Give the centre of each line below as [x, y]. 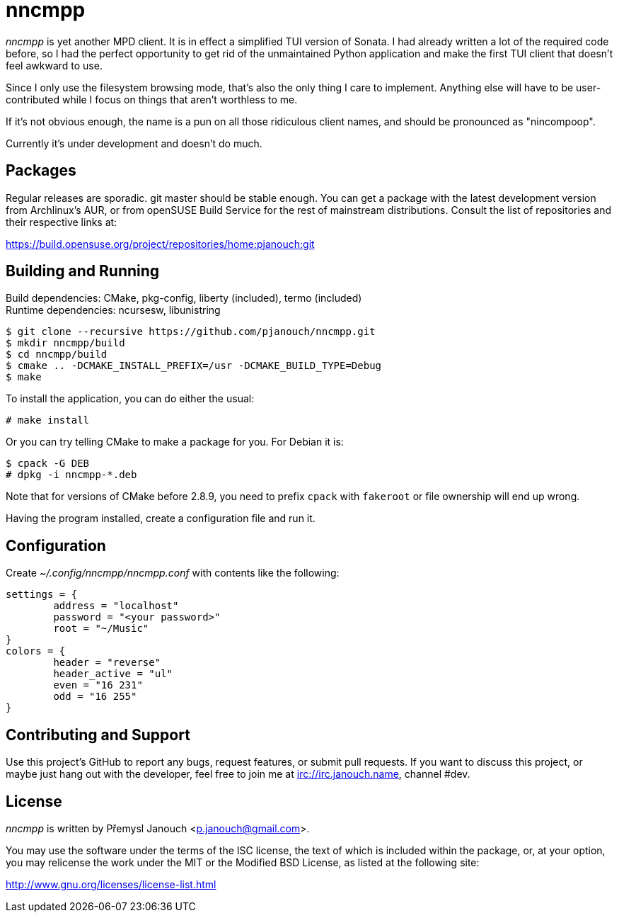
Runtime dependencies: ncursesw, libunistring [113, 310]
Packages [41, 171]
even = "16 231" [98, 685]
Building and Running [83, 271]
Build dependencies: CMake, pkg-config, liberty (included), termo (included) [184, 298]
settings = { [42, 595]
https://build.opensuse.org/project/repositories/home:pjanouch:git [160, 244]
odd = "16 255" [95, 697]
